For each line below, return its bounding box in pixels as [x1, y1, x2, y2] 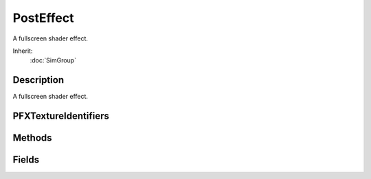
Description [12, 74, 65, 86]
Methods [12, 132, 52, 144]
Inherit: [12, 47, 33, 55]
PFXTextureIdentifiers [12, 110, 110, 122]
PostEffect [12, 10, 75, 25]
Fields [12, 154, 40, 166]
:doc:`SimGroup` [30, 56, 77, 64]
